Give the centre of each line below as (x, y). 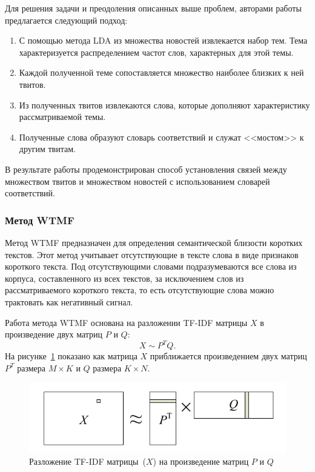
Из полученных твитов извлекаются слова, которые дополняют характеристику (164, 105)
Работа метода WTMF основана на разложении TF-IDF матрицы (126, 322)
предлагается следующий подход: (66, 20)
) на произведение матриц (201, 461)
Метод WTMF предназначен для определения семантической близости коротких (154, 242)
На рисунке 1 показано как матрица (71, 356)
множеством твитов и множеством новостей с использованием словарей (138, 181)
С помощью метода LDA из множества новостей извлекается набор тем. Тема (163, 40)
